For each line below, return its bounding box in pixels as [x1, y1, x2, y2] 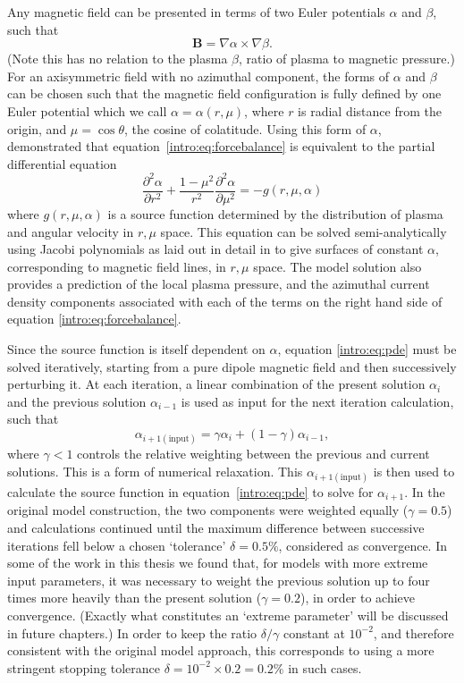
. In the [404, 483, 445, 501]
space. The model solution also [253, 257, 422, 275]
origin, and [7, 119, 67, 138]
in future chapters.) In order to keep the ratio [7, 623, 257, 642]
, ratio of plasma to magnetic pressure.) [239, 49, 455, 68]
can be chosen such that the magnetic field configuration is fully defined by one [7, 84, 442, 103]
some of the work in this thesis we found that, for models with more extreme [7, 553, 428, 572]
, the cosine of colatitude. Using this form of [124, 119, 367, 138]
